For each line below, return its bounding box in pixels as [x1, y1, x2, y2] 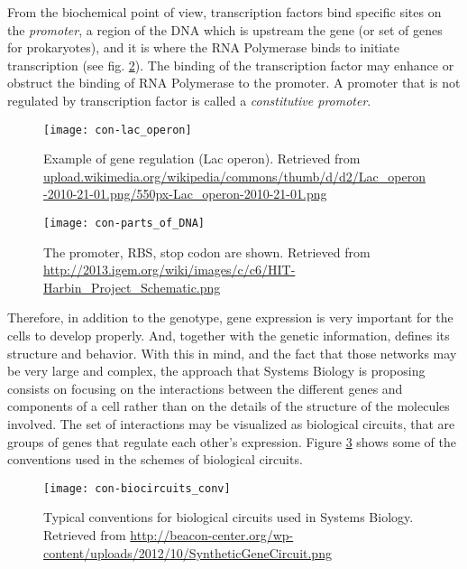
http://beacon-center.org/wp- [130, 526, 294, 545]
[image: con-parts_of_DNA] [43, 217, 205, 229]
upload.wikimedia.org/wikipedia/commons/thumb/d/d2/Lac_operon [43, 166, 426, 185]
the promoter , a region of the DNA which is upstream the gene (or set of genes [7, 20, 443, 39]
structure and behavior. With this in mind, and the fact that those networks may [7, 343, 457, 362]
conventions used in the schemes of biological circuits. [7, 450, 303, 469]
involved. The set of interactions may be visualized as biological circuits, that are [7, 415, 455, 433]
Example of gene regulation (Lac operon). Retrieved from [43, 149, 361, 168]
